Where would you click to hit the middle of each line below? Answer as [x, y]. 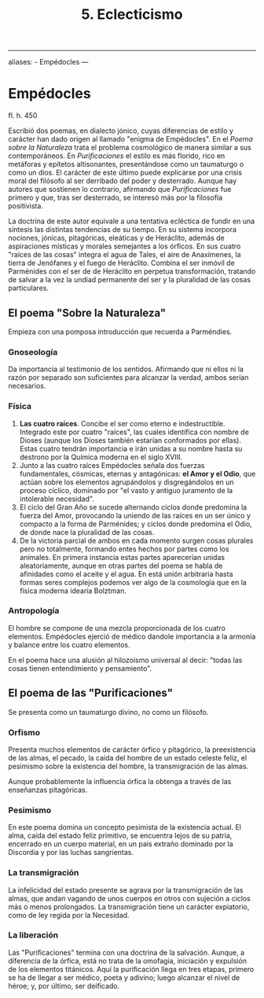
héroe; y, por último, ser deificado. [64, 985]
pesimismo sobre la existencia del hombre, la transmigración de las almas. [128, 766]
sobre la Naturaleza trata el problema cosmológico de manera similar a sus [130, 148]
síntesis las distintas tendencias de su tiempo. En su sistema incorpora [123, 230]
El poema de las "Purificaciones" [90, 693]
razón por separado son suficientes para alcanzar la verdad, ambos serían [128, 377]
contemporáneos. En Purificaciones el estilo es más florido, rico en [117, 156]
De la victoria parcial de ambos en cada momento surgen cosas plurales [136, 540]
